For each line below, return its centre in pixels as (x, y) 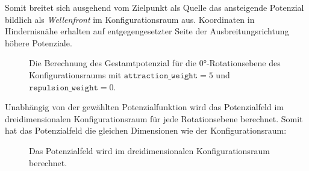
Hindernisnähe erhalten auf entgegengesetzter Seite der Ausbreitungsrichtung (147, 31)
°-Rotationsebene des (242, 63)
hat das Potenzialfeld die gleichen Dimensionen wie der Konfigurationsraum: (146, 130)
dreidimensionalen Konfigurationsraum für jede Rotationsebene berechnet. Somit (154, 118)
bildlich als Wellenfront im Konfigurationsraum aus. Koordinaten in (130, 19)
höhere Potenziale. (39, 42)
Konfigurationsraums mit (75, 74)
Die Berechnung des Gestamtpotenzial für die (113, 63)
